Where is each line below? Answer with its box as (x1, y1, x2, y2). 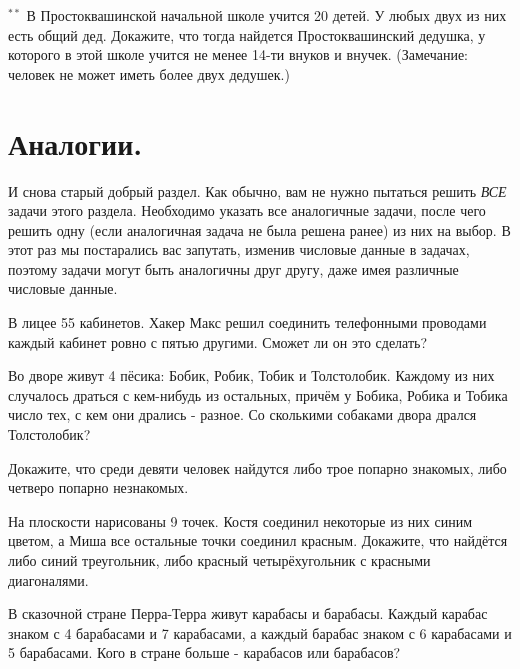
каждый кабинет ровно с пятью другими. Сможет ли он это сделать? (8, 331, 428, 352)
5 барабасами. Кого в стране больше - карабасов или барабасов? (8, 642, 401, 663)
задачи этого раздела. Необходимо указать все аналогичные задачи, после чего (8, 200, 486, 221)
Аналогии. (8, 122, 143, 163)
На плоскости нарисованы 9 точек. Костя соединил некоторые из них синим (8, 510, 473, 531)
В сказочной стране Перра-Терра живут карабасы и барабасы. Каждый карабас (8, 603, 488, 624)
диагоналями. (8, 569, 89, 590)
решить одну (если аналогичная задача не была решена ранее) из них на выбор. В (8, 219, 511, 240)
